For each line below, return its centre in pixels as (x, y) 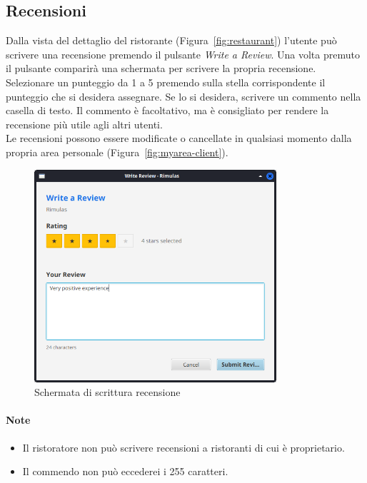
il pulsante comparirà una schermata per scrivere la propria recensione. (161, 68)
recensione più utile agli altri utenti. (84, 124)
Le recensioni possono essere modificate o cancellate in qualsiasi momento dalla (179, 138)
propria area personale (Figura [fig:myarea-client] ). (117, 152)
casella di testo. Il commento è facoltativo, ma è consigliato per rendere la (167, 110)
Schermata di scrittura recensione (107, 392)
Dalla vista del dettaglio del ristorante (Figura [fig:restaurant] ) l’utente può (171, 40)
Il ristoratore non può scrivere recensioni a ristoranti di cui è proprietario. (183, 447)
